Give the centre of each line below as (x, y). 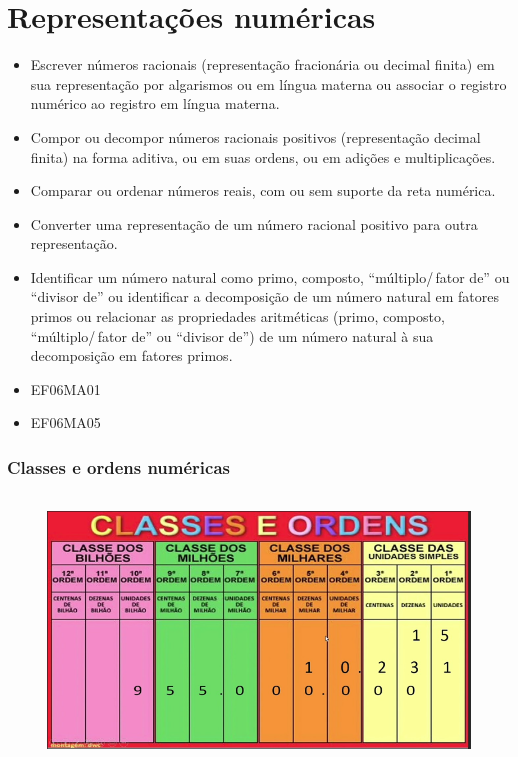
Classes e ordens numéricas (118, 466)
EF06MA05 (65, 422)
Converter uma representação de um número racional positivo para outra (254, 223)
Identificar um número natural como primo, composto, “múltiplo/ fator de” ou (270, 276)
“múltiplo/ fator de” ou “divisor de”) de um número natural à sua (232, 335)
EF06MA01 (65, 388)
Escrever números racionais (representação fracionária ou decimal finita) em (262, 64)
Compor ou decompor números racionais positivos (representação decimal (255, 136)
